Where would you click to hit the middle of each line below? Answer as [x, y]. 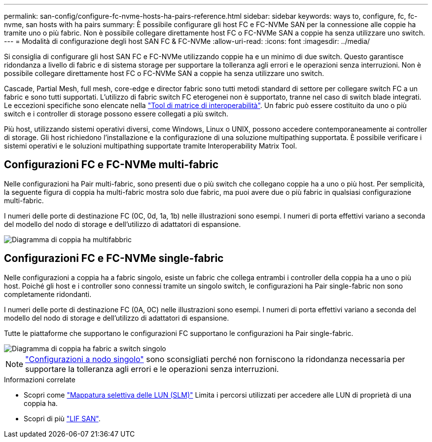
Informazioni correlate [40, 379]
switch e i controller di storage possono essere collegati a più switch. [116, 114]
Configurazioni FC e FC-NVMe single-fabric [114, 258]
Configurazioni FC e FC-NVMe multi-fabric [111, 165]
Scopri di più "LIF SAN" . [62, 418]
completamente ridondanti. [48, 294]
